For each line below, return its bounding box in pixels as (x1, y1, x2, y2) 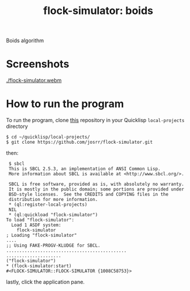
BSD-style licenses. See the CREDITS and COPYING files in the (8, 192, 168, 198)
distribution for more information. (8, 197, 98, 203)
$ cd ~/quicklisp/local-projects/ (6, 134, 91, 140)
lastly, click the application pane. (6, 279, 85, 286)
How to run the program (6, 98, 124, 110)
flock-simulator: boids (43, 4, 154, 18)
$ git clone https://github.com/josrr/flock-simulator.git (6, 139, 153, 145)
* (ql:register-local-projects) (8, 202, 88, 208)
